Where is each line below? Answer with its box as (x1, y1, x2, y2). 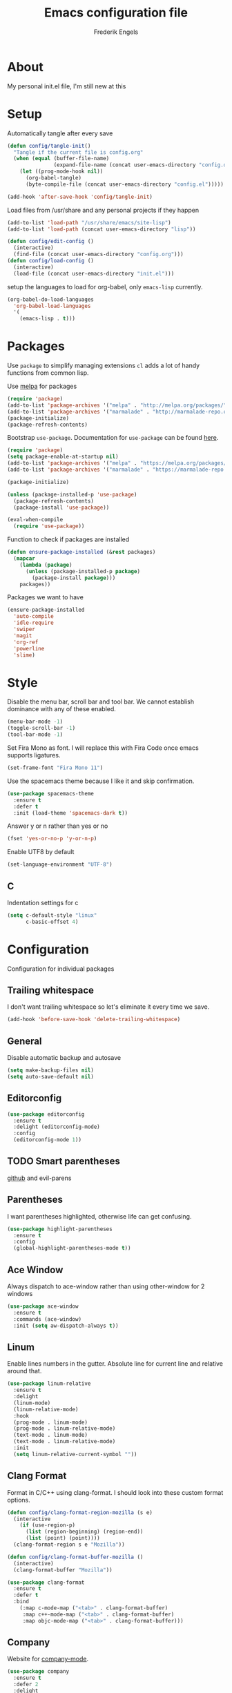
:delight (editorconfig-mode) (13, 1123, 100, 1130)
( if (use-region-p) (19, 1522, 76, 1529)
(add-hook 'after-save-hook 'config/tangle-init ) (7, 193, 153, 200)
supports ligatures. (7, 751, 61, 759)
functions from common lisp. (7, 369, 89, 377)
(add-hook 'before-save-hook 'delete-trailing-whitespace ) (7, 1016, 181, 1023)
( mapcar (13, 555, 36, 562)
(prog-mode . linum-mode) (13, 1419, 88, 1426)
